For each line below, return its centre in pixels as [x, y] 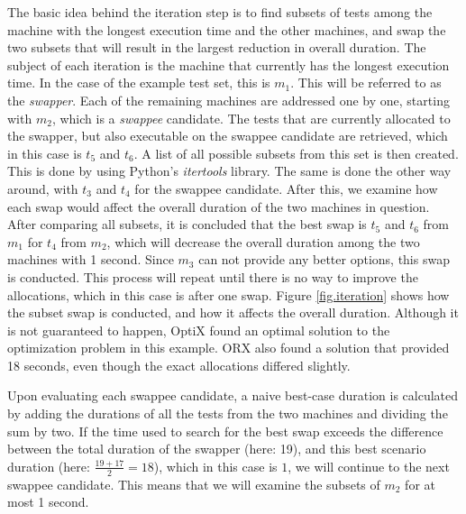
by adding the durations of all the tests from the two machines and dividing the [228, 413]
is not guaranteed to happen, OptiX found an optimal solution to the [199, 330]
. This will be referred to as [366, 83]
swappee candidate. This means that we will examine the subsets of [194, 484]
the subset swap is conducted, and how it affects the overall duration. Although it [233, 312]
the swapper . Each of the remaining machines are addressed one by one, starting [228, 100]
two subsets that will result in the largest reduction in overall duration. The [217, 47]
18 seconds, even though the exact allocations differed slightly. [179, 365]
